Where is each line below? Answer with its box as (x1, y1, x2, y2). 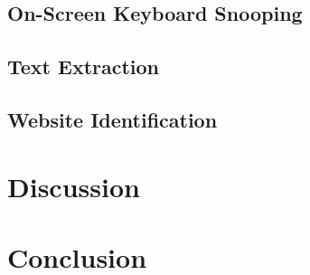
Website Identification (7, 105, 218, 133)
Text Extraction (7, 52, 160, 81)
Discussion (7, 167, 140, 204)
